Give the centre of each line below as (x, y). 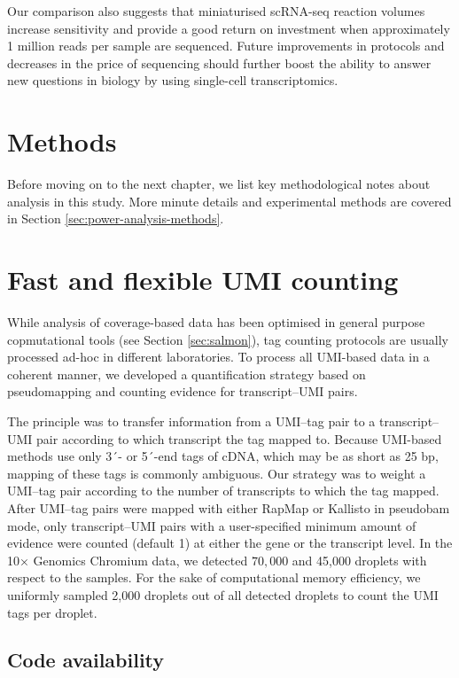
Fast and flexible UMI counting (203, 280)
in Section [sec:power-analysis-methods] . (116, 218)
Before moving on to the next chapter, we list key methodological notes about (219, 184)
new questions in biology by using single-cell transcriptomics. (173, 80)
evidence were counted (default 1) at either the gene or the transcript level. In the (230, 543)
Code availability (86, 660)
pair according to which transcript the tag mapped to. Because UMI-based (239, 438)
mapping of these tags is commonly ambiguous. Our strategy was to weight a (217, 473)
